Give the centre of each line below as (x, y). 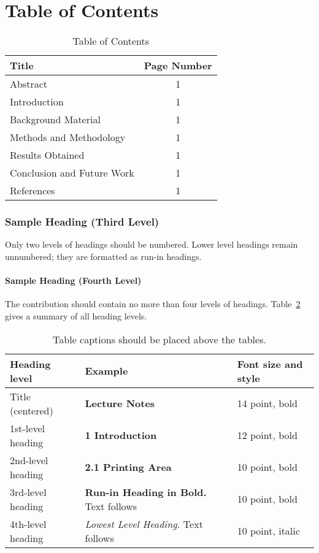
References (33, 191)
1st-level (27, 428)
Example (106, 371)
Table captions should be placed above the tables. (159, 339)
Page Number (178, 66)
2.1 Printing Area (128, 467)
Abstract (29, 84)
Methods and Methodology (68, 137)
